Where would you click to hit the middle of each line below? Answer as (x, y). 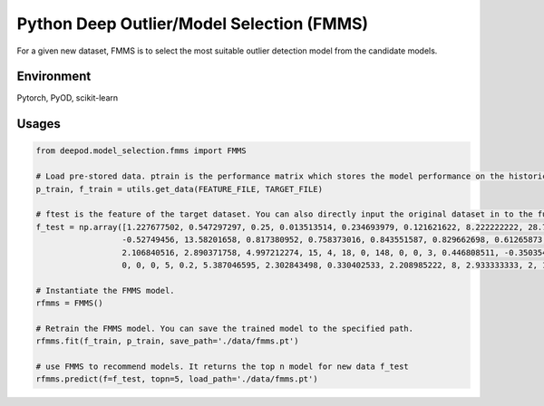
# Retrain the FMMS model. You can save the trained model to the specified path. (225, 328)
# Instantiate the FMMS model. (106, 290)
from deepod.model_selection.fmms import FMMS (141, 151)
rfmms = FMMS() (69, 303)
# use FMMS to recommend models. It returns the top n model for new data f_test (223, 367)
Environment (54, 77)
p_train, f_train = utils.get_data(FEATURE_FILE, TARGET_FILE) (180, 189)
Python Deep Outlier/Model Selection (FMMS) (193, 24)
